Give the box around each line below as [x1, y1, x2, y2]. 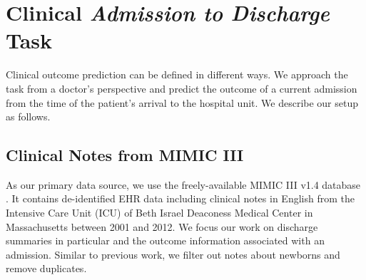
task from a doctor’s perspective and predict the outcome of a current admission [6, 81, 357, 95]
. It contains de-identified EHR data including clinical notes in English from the [6, 191, 355, 206]
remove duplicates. [6, 261, 87, 276]
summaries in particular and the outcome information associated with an [6, 233, 325, 248]
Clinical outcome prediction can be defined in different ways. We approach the [6, 67, 348, 82]
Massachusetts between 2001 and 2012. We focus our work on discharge [6, 219, 318, 234]
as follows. [6, 109, 51, 124]
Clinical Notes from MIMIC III [6, 144, 244, 166]
